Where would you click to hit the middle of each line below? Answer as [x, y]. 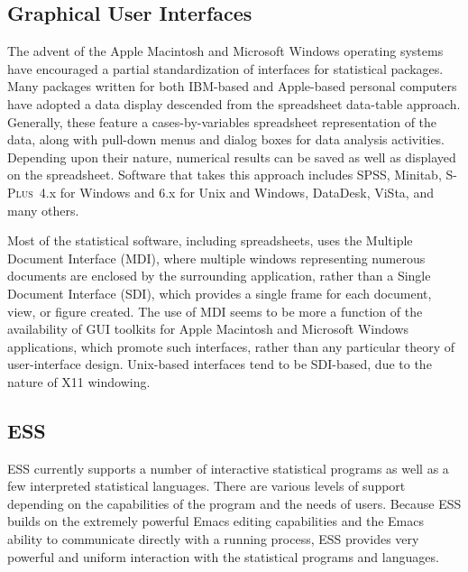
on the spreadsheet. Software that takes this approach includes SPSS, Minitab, [225, 175]
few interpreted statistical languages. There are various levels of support [206, 486]
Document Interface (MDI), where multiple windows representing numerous [216, 258]
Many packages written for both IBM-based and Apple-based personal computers [232, 86]
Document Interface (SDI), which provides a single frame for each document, [220, 293]
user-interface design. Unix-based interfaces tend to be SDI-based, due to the [220, 364]
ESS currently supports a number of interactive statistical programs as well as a [228, 468]
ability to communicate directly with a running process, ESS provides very [213, 539]
